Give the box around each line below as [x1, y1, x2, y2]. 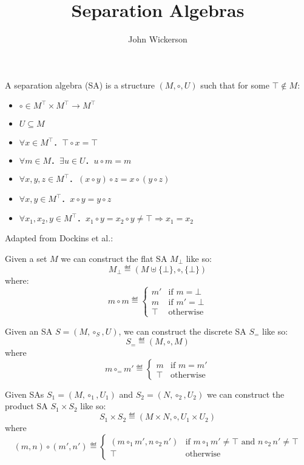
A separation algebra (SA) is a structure [5, 78, 155, 91]
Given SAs [5, 387, 44, 400]
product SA [5, 400, 48, 412]
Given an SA [5, 324, 53, 337]
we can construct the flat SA [61, 252, 167, 264]
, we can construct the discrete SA [118, 324, 246, 337]
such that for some [200, 78, 269, 91]
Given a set [5, 252, 47, 264]
